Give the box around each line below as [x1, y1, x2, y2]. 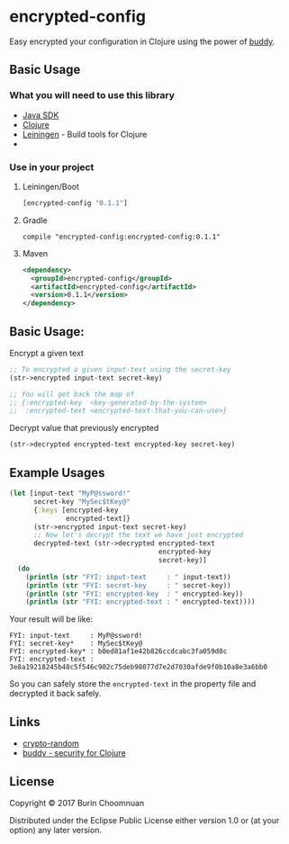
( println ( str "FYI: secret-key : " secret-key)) [25, 580, 231, 590]
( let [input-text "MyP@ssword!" [9, 489, 131, 498]
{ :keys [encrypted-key [32, 506, 119, 515]
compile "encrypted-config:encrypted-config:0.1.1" [22, 232, 221, 241]
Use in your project [9, 160, 95, 173]
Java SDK [22, 110, 59, 121]
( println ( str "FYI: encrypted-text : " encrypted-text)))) [25, 597, 256, 606]
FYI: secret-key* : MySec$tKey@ [9, 639, 143, 649]
